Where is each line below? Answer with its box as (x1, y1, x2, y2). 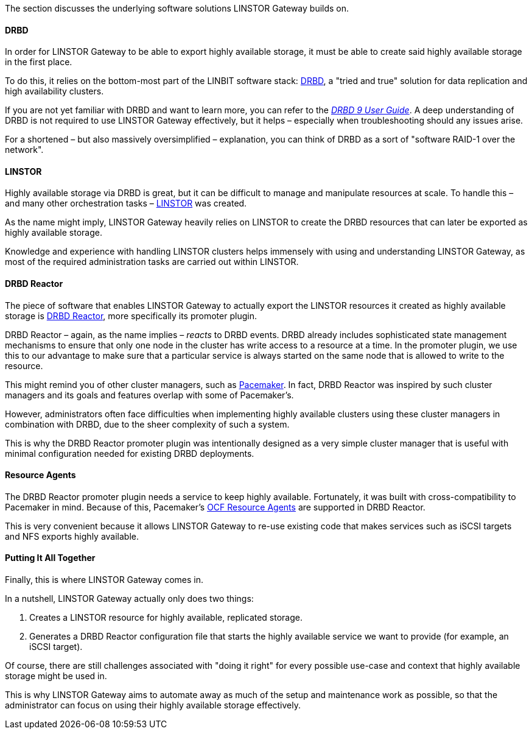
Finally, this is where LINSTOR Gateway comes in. (5, 574, 204, 585)
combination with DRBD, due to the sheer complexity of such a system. (5, 418, 290, 429)
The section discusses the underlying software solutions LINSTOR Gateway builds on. (5, 3, 349, 13)
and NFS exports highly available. (5, 531, 139, 542)
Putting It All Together (5, 552, 96, 563)
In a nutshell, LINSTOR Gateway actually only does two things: (5, 593, 254, 604)
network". (5, 144, 44, 155)
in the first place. (5, 57, 72, 68)
